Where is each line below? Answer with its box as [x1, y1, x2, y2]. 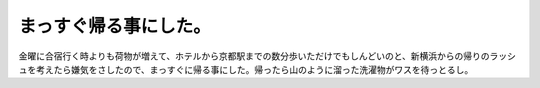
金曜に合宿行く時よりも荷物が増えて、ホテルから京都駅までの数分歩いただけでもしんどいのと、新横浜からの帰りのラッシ [18, 50, 517, 62]
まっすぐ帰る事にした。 [18, 15, 211, 37]
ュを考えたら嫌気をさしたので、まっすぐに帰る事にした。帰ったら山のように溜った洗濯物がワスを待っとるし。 [18, 63, 474, 75]
